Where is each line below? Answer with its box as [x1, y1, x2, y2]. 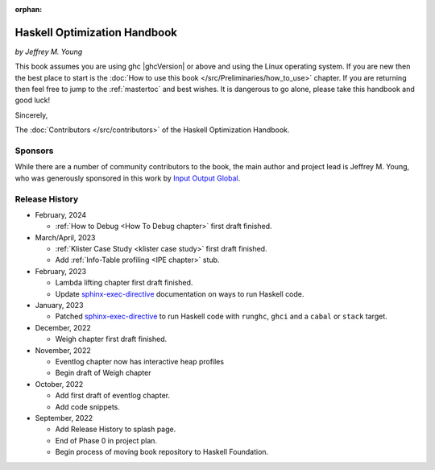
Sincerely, [14, 110, 48, 120]
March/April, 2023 [35, 232, 96, 242]
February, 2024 [35, 210, 87, 219]
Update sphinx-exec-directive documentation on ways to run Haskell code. [55, 289, 304, 298]
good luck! [14, 95, 51, 105]
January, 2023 [35, 301, 84, 310]
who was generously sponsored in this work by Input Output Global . [14, 173, 241, 183]
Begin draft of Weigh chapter [55, 368, 151, 378]
